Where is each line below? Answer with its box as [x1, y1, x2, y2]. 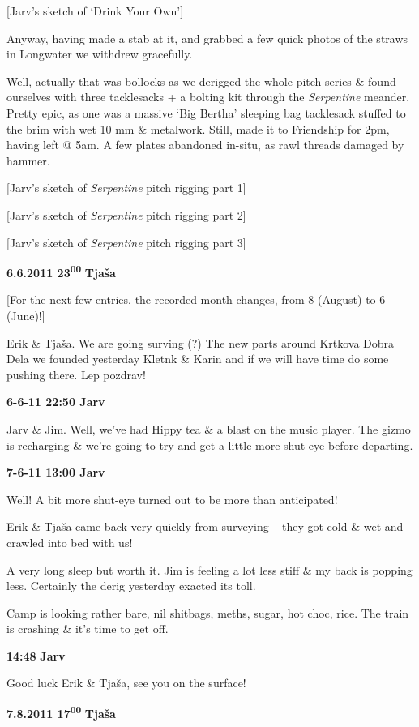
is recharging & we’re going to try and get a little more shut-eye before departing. [6, 436, 413, 453]
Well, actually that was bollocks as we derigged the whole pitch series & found [6, 72, 396, 89]
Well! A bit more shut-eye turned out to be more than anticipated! [6, 490, 338, 507]
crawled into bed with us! [6, 533, 133, 550]
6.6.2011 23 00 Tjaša [6, 262, 116, 280]
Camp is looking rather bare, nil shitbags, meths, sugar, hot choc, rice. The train [6, 604, 409, 621]
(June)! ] [6, 306, 45, 323]
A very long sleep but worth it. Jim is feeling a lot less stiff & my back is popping [6, 561, 413, 578]
